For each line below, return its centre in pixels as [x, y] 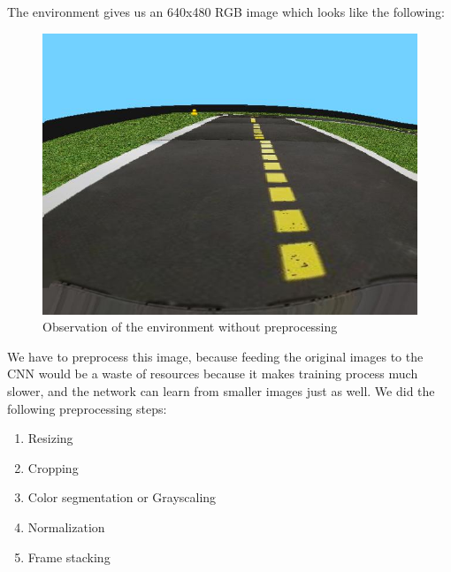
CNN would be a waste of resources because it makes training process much [213, 374]
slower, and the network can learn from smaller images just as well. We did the [221, 390]
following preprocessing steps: [87, 408]
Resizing [50, 438]
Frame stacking [69, 557]
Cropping [53, 467]
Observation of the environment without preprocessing [190, 327]
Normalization [66, 526]
